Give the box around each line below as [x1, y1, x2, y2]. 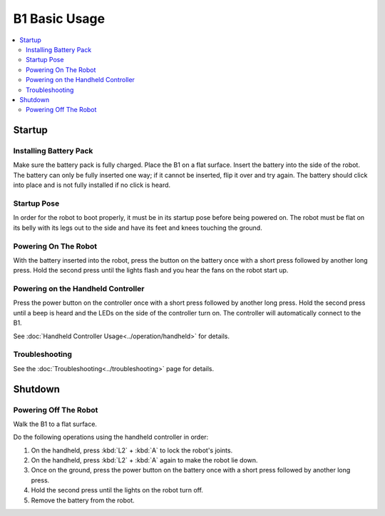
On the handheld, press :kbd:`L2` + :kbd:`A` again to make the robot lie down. [31, 456, 258, 465]
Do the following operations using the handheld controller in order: [13, 432, 209, 442]
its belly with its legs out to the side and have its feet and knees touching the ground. [13, 223, 263, 232]
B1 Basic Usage [13, 11, 106, 26]
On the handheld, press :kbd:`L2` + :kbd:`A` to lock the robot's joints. [31, 446, 233, 455]
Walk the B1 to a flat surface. [13, 420, 98, 428]
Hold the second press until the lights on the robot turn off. [31, 486, 203, 495]
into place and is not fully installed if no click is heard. [13, 181, 171, 189]
